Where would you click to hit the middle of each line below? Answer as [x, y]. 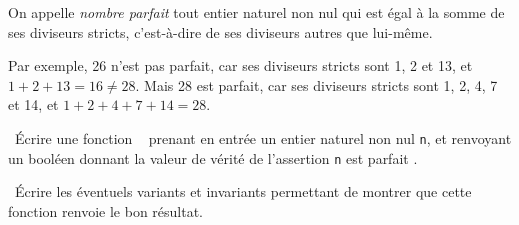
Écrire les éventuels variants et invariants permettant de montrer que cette [243, 191]
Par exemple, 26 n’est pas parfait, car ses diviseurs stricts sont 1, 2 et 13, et [240, 65]
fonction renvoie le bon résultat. [106, 210]
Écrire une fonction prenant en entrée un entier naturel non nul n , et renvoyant [263, 137]
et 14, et [33, 104]
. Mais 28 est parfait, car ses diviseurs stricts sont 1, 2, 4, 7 [316, 84]
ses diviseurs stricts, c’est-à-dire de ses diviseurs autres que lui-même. [220, 31]
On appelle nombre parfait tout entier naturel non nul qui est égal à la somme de [256, 12]
